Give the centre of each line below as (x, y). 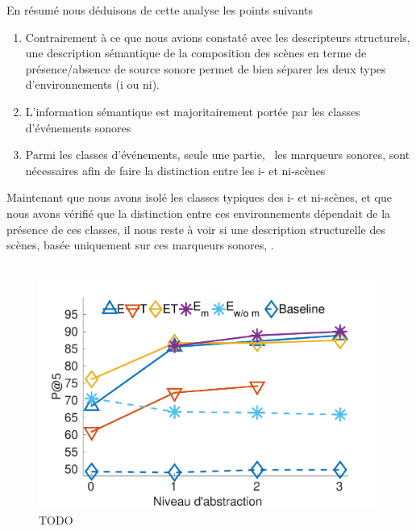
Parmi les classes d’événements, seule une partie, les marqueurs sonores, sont (218, 155)
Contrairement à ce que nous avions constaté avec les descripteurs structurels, (218, 37)
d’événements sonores (78, 127)
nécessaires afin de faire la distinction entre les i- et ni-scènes (175, 170)
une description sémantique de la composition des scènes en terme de (196, 53)
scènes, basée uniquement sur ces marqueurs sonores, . (140, 245)
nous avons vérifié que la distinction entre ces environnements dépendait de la (199, 213)
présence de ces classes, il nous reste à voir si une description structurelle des (196, 229)
